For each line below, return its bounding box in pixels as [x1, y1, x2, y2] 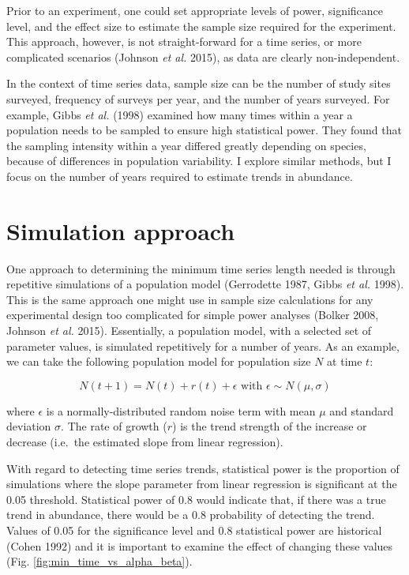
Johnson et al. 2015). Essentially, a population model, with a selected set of [6, 322, 372, 339]
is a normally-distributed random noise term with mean [46, 402, 316, 419]
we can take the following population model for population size [6, 353, 311, 370]
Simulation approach [6, 214, 235, 246]
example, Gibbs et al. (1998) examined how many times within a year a [6, 106, 353, 122]
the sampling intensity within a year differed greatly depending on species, [6, 137, 366, 153]
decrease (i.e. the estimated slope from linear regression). [6, 434, 283, 449]
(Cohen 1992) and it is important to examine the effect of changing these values [6, 537, 393, 554]
